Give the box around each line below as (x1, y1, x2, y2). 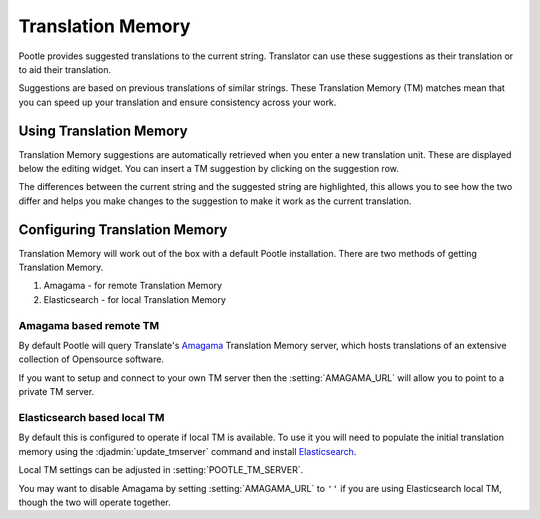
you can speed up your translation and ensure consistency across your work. (18, 96, 337, 108)
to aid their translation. (18, 63, 112, 75)
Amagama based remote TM (18, 318, 160, 332)
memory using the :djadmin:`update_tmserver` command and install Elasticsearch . (18, 445, 357, 457)
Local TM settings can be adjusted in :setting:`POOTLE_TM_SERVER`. (18, 464, 304, 476)
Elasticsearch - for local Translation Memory (43, 293, 227, 305)
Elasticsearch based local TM (18, 410, 165, 424)
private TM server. (18, 386, 95, 398)
